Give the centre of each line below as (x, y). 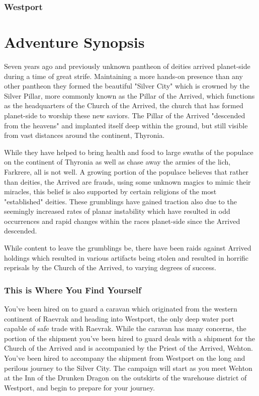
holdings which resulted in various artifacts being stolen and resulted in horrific (126, 257)
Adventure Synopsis (74, 42)
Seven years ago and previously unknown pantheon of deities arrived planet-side (127, 66)
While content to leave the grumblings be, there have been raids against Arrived (128, 248)
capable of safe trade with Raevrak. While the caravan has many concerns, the (125, 328)
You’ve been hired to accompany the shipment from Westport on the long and (125, 358)
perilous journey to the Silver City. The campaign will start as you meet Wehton (128, 368)
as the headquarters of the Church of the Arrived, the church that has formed (124, 105)
